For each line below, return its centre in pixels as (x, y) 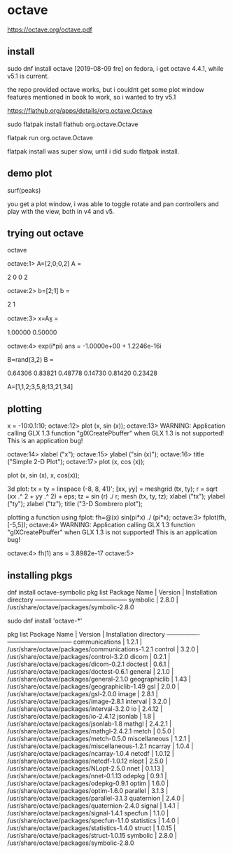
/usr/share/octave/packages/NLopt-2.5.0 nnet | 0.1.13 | (86, 768)
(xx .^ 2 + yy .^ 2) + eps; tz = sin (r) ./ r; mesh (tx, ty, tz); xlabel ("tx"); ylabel (116, 496)
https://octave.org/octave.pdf (50, 29)
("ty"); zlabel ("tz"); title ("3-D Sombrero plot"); (75, 504)
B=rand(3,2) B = (30, 360)
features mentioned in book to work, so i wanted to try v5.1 (92, 97)
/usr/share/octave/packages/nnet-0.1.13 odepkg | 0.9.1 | (87, 776)
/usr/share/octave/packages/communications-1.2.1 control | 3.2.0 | (103, 649)
